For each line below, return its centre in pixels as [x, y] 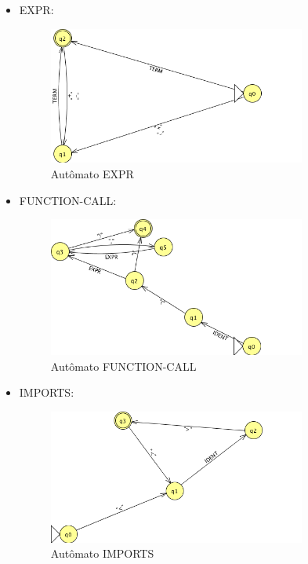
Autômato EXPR [92, 174]
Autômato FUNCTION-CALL [123, 366]
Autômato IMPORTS [102, 553]
